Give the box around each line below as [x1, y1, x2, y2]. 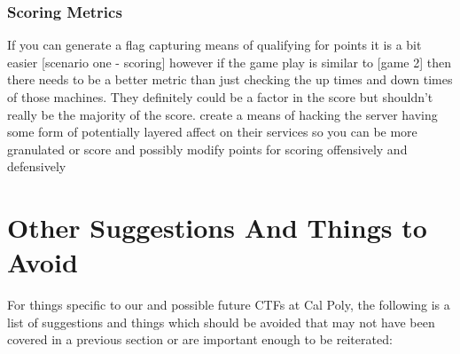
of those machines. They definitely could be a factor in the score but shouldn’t [7, 88, 433, 106]
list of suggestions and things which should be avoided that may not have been [7, 312, 435, 331]
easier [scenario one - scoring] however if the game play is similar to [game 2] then [7, 52, 452, 71]
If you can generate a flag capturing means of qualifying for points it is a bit [7, 35, 422, 54]
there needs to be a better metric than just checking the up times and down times [7, 70, 453, 89]
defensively [7, 157, 66, 176]
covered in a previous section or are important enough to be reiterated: [7, 330, 393, 349]
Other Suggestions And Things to [7, 209, 427, 246]
